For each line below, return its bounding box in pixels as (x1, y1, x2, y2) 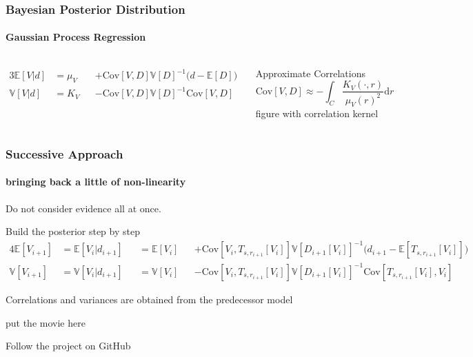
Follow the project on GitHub (6, 338, 131, 353)
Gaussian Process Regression (6, 30, 146, 44)
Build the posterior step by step (6, 224, 140, 238)
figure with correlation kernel (255, 106, 379, 121)
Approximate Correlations (255, 65, 365, 80)
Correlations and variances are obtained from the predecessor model (6, 292, 293, 306)
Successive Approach (6, 145, 123, 162)
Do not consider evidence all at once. (6, 201, 161, 215)
